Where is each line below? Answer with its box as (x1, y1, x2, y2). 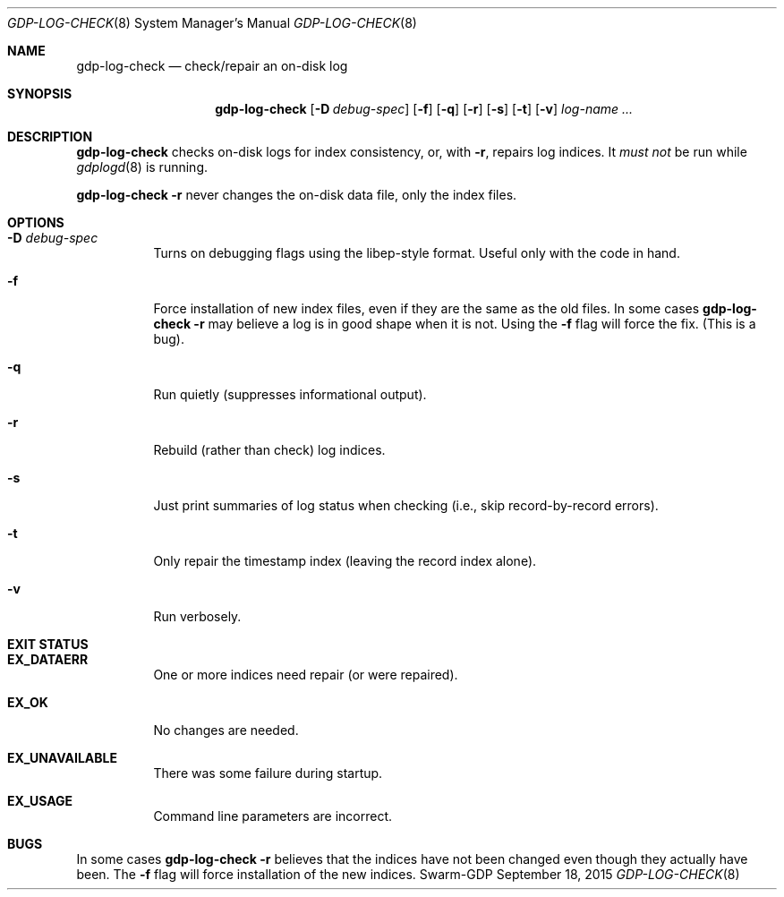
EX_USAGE (7, 793, 73, 808)
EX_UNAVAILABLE (7, 750, 117, 765)
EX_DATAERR (7, 652, 89, 667)
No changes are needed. (153, 722, 299, 738)
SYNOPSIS (7, 86, 72, 101)
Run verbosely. (153, 609, 242, 624)
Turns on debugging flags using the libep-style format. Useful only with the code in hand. (153, 245, 680, 261)
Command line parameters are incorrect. (153, 808, 393, 824)
